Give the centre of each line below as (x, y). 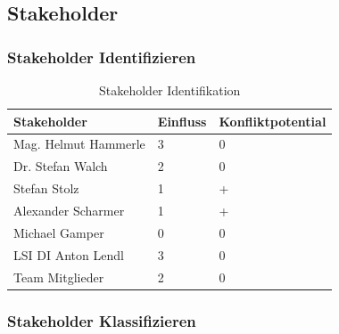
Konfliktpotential (273, 121)
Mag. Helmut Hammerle (79, 144)
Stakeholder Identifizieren (102, 57)
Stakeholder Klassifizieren (102, 320)
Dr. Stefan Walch (61, 166)
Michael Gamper (59, 232)
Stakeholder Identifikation (170, 90)
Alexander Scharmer (69, 210)
